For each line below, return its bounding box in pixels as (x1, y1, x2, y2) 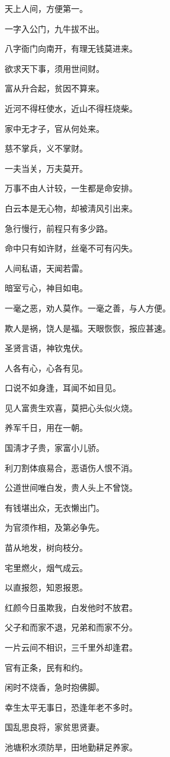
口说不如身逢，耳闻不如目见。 (5, 381, 121, 394)
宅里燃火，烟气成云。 (5, 561, 88, 573)
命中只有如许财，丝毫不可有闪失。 (5, 242, 137, 254)
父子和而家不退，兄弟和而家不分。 (5, 621, 137, 633)
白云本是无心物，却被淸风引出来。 (5, 201, 137, 214)
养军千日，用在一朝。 (5, 421, 88, 434)
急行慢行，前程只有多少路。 (5, 222, 113, 234)
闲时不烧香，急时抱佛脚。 (5, 681, 104, 693)
